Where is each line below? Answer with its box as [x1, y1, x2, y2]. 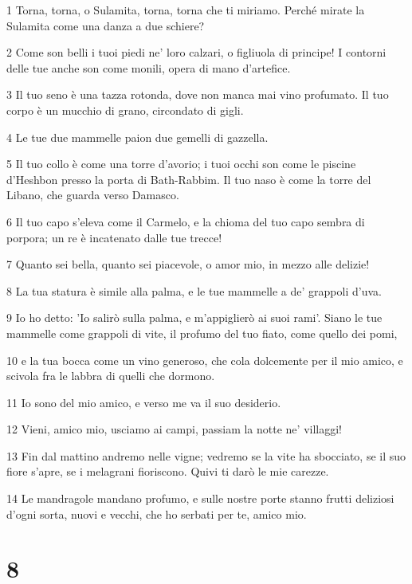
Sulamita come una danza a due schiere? [6, 17, 205, 33]
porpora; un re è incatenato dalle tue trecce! [6, 229, 222, 245]
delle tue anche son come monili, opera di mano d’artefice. [6, 59, 291, 76]
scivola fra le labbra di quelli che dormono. [6, 367, 215, 384]
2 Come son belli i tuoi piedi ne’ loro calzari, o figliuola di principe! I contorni [6, 44, 386, 61]
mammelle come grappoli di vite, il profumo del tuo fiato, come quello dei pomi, [6, 324, 398, 341]
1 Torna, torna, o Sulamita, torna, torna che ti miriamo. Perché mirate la [6, 2, 365, 18]
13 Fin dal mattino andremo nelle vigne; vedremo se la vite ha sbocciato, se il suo [6, 447, 406, 464]
